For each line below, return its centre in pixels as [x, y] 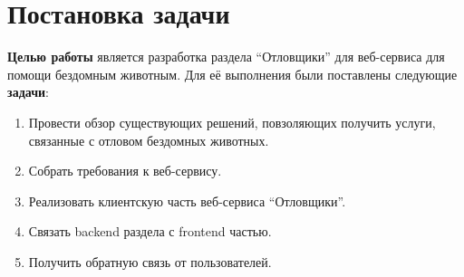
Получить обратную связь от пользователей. [150, 261]
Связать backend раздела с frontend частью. [150, 231]
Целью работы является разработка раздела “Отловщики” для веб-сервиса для [226, 57]
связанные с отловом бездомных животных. [149, 140]
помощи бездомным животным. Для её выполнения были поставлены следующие [232, 74]
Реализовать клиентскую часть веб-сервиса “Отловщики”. [187, 201]
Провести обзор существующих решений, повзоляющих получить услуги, [232, 122]
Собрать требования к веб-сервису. [125, 171]
